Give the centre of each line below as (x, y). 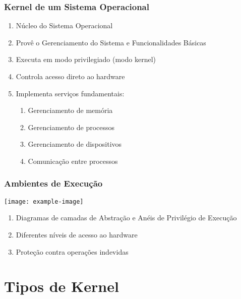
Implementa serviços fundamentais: (70, 93)
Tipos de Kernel (62, 286)
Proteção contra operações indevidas (72, 251)
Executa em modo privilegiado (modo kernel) (86, 59)
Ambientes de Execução (53, 183)
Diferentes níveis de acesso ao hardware (77, 235)
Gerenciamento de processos (71, 127)
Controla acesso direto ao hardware (70, 76)
